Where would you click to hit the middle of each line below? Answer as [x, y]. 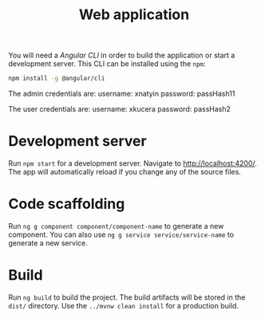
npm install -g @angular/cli [57, 79]
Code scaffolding [67, 204]
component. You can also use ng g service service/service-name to [121, 234]
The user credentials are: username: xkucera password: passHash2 [120, 109]
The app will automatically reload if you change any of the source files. [125, 172]
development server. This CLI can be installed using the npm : [107, 64]
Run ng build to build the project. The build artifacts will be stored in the [127, 297]
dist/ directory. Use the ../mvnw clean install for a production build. [124, 305]
